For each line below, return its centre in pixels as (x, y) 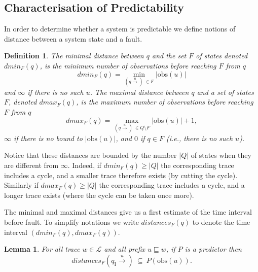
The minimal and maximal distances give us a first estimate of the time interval (128, 212)
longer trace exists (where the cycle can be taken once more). (99, 195)
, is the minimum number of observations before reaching (128, 65)
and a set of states (225, 92)
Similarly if (21, 185)
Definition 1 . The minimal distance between (74, 56)
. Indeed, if (84, 165)
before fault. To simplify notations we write (71, 222)
